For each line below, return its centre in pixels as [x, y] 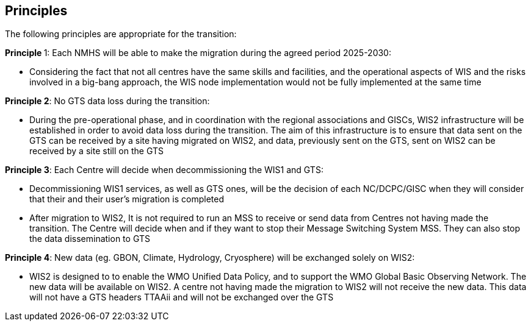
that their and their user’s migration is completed [127, 199]
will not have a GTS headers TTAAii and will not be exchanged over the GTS [182, 297]
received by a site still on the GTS [96, 151]
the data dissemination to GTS [90, 239]
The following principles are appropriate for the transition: [121, 34]
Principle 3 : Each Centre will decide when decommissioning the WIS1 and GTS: [164, 170]
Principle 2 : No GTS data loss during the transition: [107, 101]
